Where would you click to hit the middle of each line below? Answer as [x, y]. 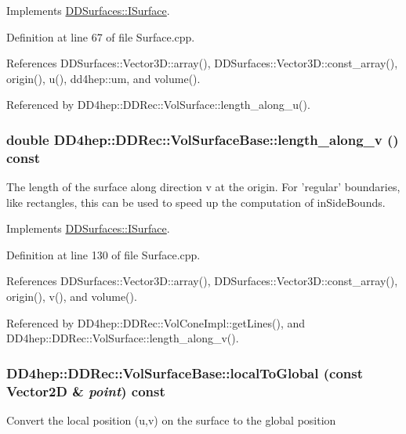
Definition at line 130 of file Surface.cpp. [103, 254]
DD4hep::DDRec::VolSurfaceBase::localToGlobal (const [185, 373]
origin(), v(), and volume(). [72, 297]
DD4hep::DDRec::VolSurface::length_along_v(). [123, 338]
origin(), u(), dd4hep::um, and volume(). [103, 78]
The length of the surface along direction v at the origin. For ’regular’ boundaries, [203, 187]
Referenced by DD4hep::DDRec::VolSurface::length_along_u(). [158, 105]
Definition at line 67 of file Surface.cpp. [101, 36]
